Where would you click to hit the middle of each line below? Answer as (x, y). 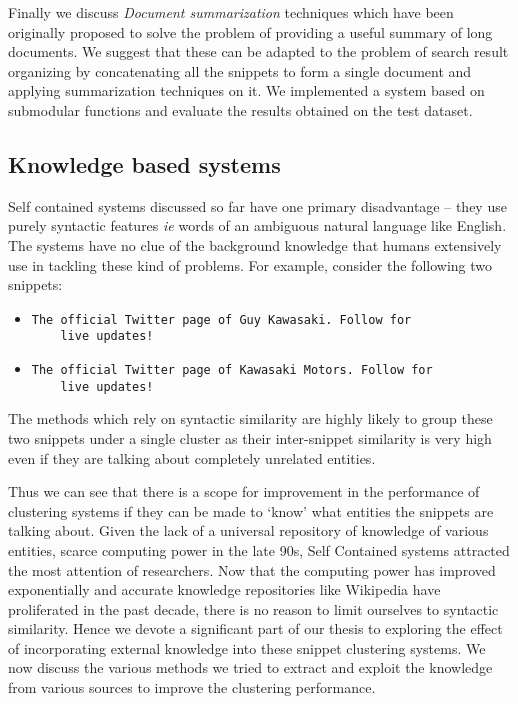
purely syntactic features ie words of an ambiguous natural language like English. (257, 225)
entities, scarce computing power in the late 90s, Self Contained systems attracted (259, 549)
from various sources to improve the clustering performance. (192, 687)
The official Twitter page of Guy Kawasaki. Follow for (221, 319)
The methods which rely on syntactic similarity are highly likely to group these (250, 418)
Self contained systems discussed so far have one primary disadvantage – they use (257, 205)
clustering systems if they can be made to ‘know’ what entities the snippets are (251, 510)
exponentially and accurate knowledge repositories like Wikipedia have (224, 589)
